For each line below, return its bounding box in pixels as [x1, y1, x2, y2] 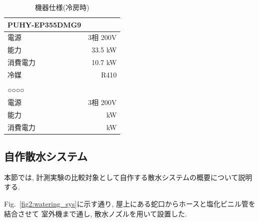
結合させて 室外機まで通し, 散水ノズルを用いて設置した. [4, 208, 187, 218]
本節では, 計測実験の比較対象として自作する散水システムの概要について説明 [4, 171, 253, 182]
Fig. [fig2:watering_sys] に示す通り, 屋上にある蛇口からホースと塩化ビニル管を [4, 198, 256, 209]
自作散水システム [4, 148, 88, 164]
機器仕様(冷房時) [34, 2, 89, 12]
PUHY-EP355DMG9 [7, 19, 81, 29]
